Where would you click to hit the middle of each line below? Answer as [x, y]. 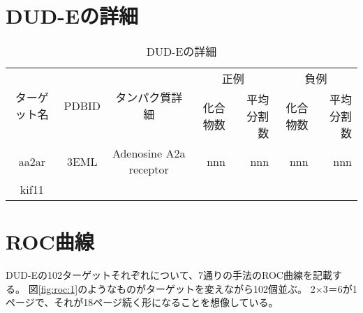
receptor [149, 169]
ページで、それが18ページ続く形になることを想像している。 [142, 302]
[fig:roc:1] [58, 288]
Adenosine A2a [149, 153]
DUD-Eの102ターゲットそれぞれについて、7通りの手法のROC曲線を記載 [169, 275]
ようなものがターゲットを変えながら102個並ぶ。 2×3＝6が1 [222, 288]
